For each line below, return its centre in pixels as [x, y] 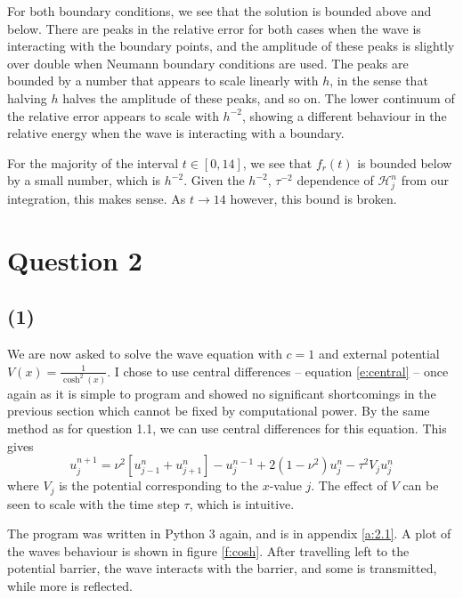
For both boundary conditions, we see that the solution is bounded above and [219, 11]
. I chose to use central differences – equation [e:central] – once [278, 371]
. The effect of [349, 485]
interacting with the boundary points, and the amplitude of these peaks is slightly [231, 46]
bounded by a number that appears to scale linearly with [163, 81]
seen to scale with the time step [93, 503]
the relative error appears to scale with [113, 115]
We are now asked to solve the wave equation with [145, 354]
